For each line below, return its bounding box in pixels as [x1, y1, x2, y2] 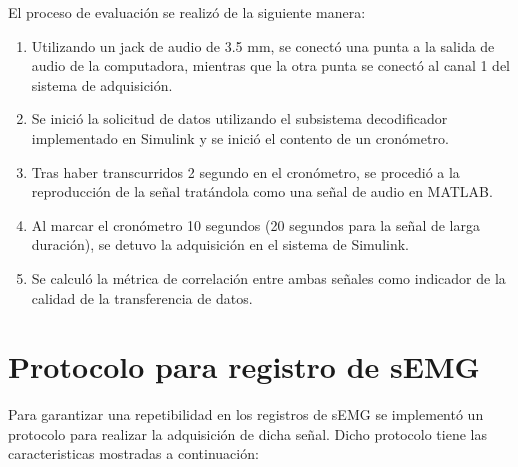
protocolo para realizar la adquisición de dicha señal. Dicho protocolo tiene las [8, 423, 487, 444]
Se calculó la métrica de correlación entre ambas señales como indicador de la [31, 267, 506, 288]
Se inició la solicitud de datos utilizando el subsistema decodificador [31, 108, 448, 129]
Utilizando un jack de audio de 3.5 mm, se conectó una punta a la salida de [31, 35, 495, 56]
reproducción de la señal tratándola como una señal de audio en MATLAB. [31, 181, 493, 202]
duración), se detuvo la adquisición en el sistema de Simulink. [31, 234, 409, 255]
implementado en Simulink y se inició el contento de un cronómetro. [31, 127, 449, 148]
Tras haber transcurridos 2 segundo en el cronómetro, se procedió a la [31, 161, 460, 182]
